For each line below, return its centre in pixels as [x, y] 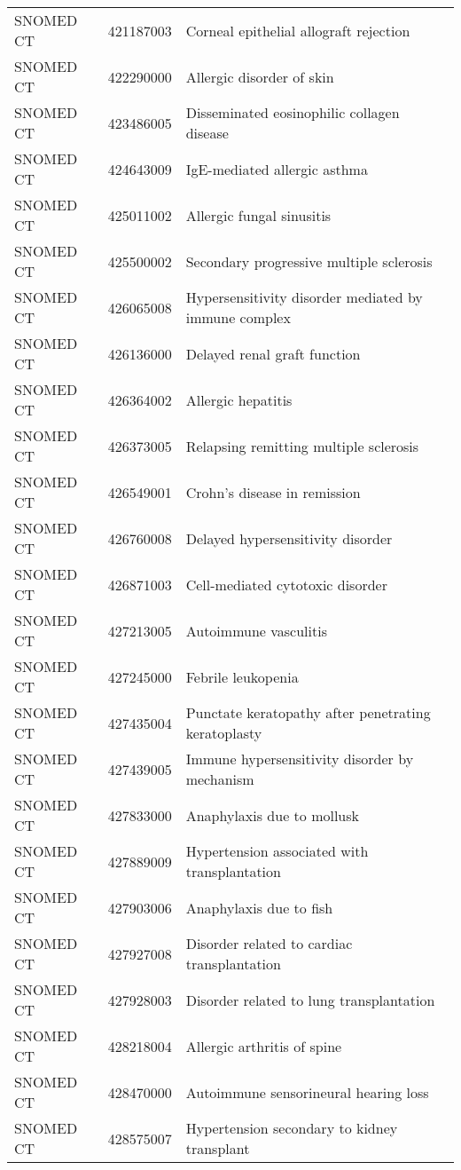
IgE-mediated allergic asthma [277, 169]
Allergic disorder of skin [260, 76]
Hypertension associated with [277, 851]
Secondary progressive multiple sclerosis [309, 261]
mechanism [220, 779]
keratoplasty [224, 733]
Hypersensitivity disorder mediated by [304, 297]
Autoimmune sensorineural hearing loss [307, 1092]
